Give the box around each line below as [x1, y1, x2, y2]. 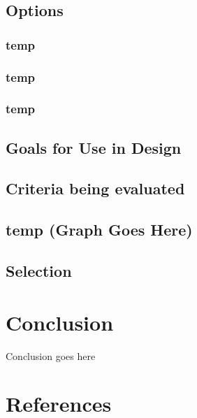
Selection [6, 260, 72, 282]
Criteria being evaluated [6, 178, 185, 199]
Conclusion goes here [6, 348, 96, 363]
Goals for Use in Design [6, 136, 182, 158]
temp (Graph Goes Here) [6, 219, 193, 240]
